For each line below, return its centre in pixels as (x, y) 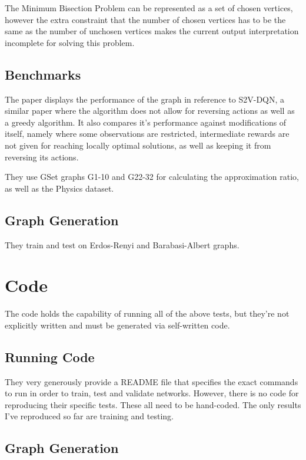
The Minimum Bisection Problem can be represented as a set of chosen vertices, (149, 8)
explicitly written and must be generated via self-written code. (117, 325)
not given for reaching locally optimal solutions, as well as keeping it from (138, 145)
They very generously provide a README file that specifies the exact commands (152, 381)
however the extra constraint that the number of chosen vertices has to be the (145, 19)
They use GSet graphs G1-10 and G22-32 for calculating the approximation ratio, (152, 177)
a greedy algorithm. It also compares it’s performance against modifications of (146, 122)
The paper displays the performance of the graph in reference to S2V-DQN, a (145, 99)
